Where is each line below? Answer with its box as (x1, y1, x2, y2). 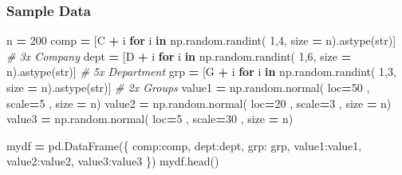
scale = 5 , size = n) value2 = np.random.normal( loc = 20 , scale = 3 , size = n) (6, 94, 392, 111)
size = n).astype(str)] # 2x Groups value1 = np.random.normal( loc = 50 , (6, 79, 370, 95)
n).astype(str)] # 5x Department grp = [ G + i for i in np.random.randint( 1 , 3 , (6, 63, 396, 80)
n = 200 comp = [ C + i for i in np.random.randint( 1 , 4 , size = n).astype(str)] (6, 32, 396, 49)
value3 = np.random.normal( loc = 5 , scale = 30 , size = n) (6, 110, 294, 127)
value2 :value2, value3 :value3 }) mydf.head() (6, 153, 219, 169)
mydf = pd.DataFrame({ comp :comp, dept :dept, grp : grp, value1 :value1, (6, 137, 362, 153)
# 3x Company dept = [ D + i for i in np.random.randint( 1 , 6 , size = (6, 47, 352, 64)
